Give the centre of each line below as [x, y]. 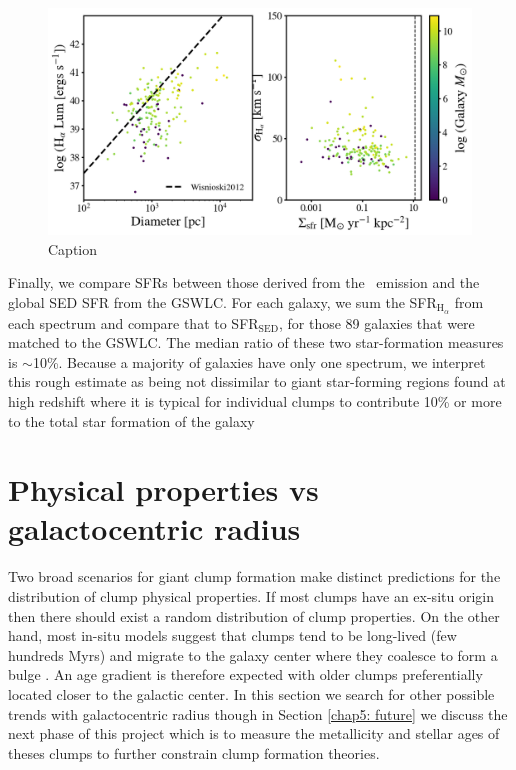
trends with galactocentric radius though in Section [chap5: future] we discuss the [258, 713]
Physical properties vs [163, 489]
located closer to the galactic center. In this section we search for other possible [251, 693]
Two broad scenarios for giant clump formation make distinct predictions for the [254, 576]
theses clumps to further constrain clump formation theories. [194, 752]
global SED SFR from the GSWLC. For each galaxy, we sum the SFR [222, 301]
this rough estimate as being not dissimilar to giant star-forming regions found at [257, 381]
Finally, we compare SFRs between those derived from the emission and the [244, 282]
